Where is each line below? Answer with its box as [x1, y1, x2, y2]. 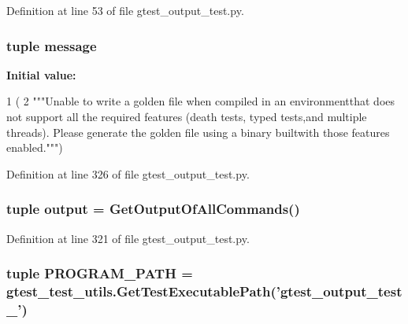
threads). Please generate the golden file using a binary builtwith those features [6, 123, 390, 140]
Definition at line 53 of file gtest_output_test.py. [6, 2, 244, 18]
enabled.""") [6, 139, 63, 156]
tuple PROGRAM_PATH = [6, 263, 193, 283]
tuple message [6, 35, 97, 55]
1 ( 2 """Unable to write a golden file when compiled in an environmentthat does [6, 93, 395, 109]
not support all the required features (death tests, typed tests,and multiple [6, 109, 367, 124]
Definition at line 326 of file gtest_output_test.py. [6, 165, 250, 182]
